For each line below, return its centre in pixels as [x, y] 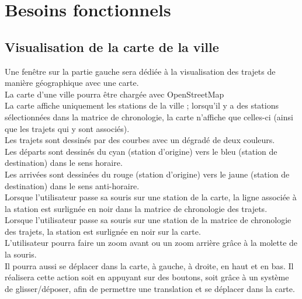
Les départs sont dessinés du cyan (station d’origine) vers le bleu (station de [141, 151]
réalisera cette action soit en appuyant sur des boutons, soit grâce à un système [147, 277]
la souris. [21, 254]
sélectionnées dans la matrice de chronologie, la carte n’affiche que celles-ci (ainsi [149, 117]
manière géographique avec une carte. [72, 83]
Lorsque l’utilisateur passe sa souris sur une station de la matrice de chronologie [148, 220]
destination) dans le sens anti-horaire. [72, 185]
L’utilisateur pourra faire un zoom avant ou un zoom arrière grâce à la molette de [151, 243]
